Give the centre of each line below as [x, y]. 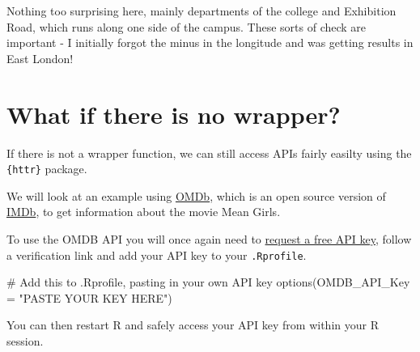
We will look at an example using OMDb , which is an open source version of [196, 195]
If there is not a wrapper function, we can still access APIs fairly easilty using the [209, 153]
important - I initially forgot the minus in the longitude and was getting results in [210, 42]
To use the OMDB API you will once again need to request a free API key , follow [209, 238]
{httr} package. [47, 169]
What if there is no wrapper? [174, 114]
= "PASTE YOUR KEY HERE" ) [89, 297]
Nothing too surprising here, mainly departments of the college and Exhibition [202, 11]
